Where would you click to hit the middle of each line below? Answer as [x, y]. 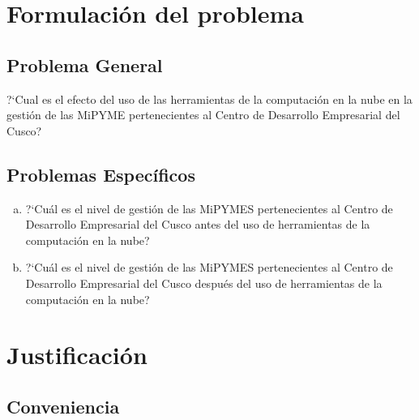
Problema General [85, 64]
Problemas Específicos [101, 174]
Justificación [77, 355]
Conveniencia [63, 406]
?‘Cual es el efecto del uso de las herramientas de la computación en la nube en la [209, 99]
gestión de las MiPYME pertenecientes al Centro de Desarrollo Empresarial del [203, 115]
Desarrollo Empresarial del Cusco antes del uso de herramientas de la [198, 224]
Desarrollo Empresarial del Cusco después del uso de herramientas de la [204, 283]
